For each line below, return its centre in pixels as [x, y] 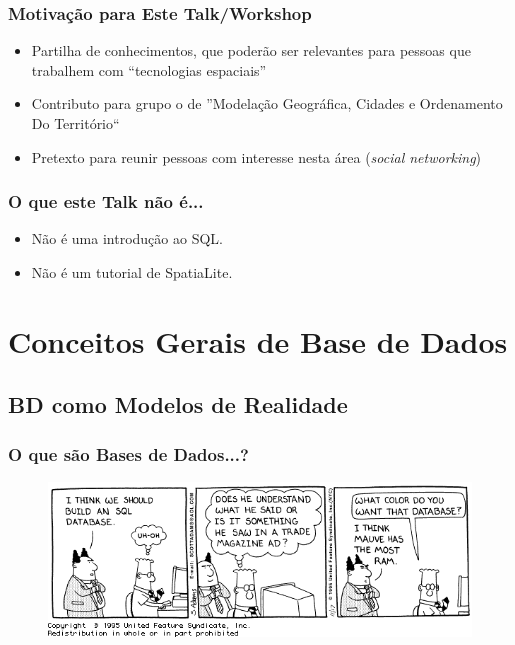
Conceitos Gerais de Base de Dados [258, 340]
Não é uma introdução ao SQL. [127, 238]
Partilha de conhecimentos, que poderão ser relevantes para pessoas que [251, 50]
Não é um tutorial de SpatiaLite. [132, 272]
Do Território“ [75, 123]
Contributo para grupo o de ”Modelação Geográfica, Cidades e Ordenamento [267, 103]
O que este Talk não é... [106, 201]
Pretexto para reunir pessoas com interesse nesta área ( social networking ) [256, 156]
